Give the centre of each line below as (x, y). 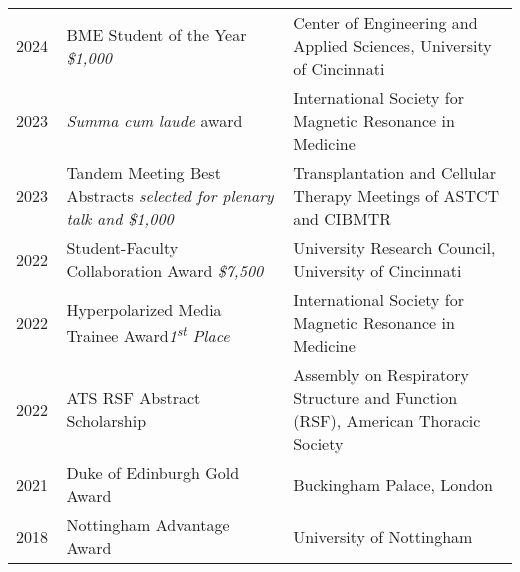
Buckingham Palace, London (393, 484)
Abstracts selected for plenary (170, 195)
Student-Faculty (122, 247)
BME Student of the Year (156, 34)
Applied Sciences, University (392, 45)
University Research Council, (394, 247)
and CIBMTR (342, 218)
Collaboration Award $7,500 (165, 270)
